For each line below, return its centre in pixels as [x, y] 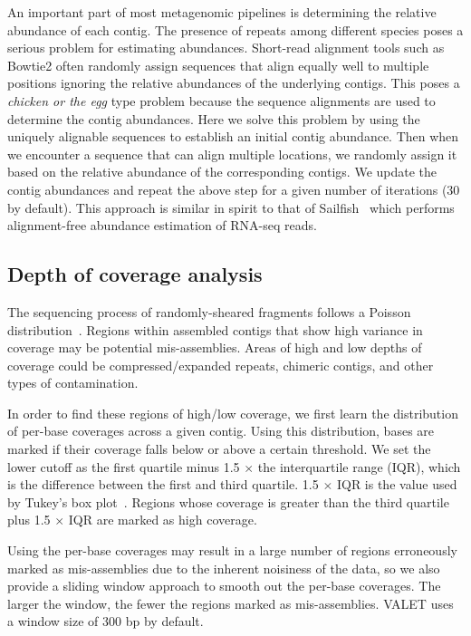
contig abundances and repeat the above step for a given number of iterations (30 [234, 189]
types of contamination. [73, 383]
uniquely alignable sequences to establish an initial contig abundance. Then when [233, 136]
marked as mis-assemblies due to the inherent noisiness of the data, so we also [224, 568]
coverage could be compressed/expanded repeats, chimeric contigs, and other [221, 365]
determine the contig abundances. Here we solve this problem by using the [214, 118]
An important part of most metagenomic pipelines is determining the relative [222, 12]
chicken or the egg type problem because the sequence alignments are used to [221, 100]
